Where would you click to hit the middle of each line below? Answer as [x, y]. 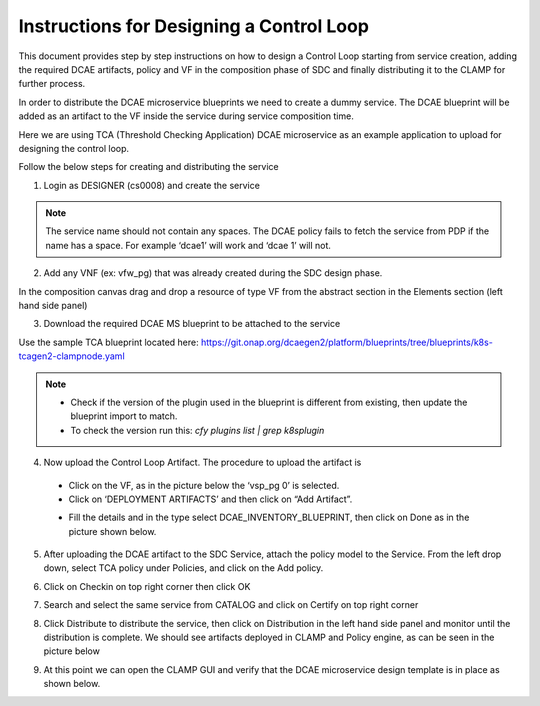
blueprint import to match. [124, 416]
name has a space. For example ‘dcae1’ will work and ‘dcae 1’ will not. [188, 245]
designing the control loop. [74, 148]
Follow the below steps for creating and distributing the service [148, 167]
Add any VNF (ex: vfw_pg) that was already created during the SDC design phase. [213, 273]
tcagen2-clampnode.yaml [71, 356]
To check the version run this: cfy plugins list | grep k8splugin [197, 430]
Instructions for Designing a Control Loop [194, 26]
